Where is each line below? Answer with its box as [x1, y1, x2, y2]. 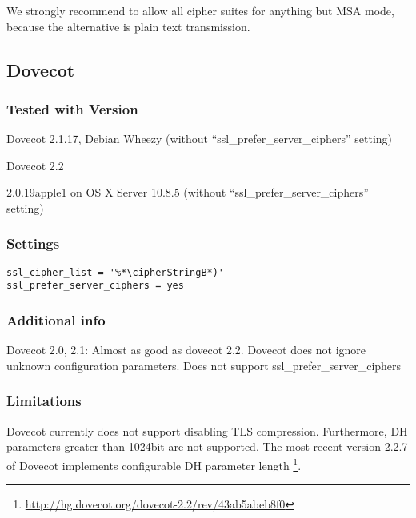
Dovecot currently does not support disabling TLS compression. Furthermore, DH [6, 422, 408, 439]
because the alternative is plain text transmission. [6, 18, 250, 34]
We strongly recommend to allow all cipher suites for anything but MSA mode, [6, 2, 394, 18]
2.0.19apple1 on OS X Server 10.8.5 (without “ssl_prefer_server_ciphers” [6, 184, 369, 201]
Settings [6, 233, 60, 253]
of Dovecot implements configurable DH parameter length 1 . [6, 454, 302, 473]
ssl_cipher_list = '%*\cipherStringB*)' [6, 266, 225, 278]
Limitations [6, 391, 82, 411]
